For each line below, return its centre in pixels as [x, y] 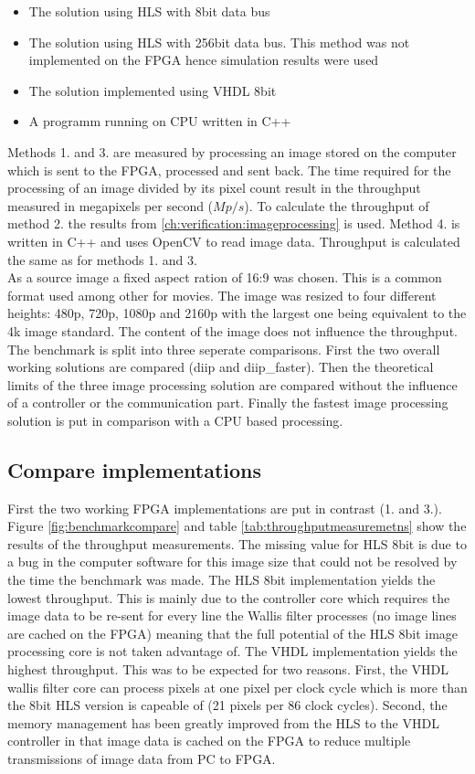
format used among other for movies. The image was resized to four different [222, 295]
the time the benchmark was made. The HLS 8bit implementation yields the [222, 580]
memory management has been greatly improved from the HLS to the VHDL [223, 722]
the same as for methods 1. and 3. [102, 259]
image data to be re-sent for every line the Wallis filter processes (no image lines [232, 615]
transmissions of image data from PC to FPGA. [142, 758]
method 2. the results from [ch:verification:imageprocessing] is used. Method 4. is [234, 223]
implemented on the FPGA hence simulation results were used [204, 60]
